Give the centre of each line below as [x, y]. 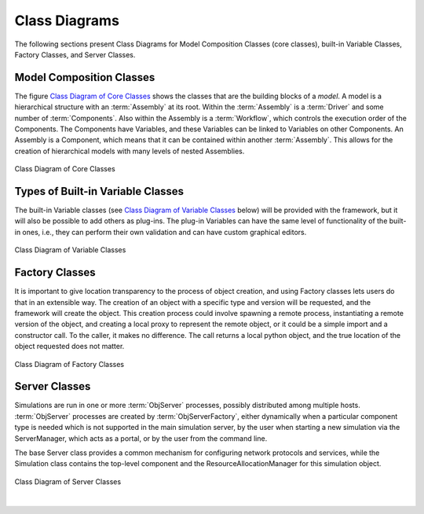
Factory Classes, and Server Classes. [75, 54]
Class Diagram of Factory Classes [69, 364]
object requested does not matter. [69, 347]
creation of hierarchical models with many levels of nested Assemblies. [130, 151]
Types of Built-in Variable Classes [99, 191]
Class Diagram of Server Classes [68, 481]
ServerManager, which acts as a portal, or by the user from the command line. [141, 438]
